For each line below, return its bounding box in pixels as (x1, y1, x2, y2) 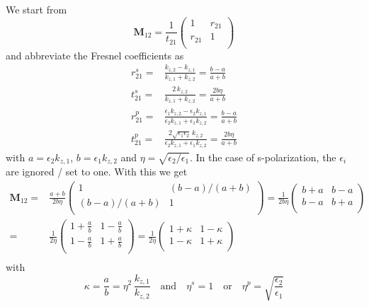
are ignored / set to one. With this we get (6, 164, 188, 179)
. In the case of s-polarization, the (189, 149, 336, 164)
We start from (6, 2, 67, 16)
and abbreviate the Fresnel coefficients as (6, 47, 184, 62)
